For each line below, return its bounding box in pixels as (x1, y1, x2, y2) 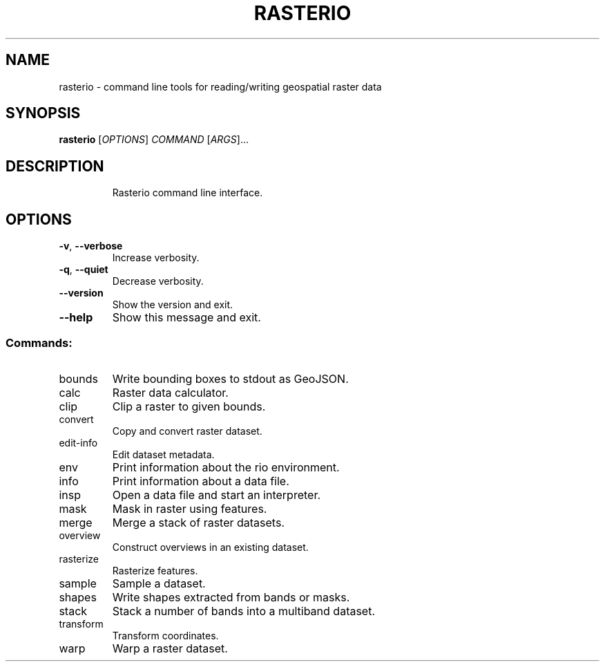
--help (59, 310, 93, 325)
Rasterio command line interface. (112, 187, 263, 199)
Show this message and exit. (112, 310, 261, 325)
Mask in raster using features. (112, 501, 267, 516)
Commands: (6, 335, 73, 350)
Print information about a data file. (112, 473, 289, 488)
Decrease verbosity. (112, 275, 204, 288)
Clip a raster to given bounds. (112, 399, 266, 413)
